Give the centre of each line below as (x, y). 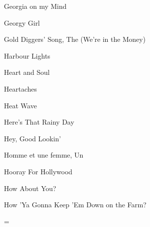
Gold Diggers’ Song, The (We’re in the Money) (75, 39)
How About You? (30, 188)
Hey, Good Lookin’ (32, 138)
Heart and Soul (27, 72)
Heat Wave (20, 105)
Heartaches (20, 88)
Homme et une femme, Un (44, 155)
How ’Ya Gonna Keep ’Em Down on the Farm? (75, 205)
